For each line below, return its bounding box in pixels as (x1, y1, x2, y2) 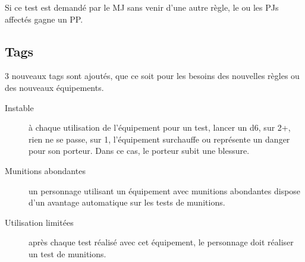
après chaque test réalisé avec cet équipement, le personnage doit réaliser (29, 236, 294, 248)
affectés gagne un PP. (5, 12, 83, 25)
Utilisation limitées (5, 216, 74, 228)
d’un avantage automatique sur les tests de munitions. (29, 196, 225, 209)
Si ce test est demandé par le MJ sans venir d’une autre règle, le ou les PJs (5, 1, 279, 13)
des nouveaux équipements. (5, 81, 104, 93)
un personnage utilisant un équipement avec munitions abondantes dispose (29, 184, 301, 197)
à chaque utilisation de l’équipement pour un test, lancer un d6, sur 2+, (29, 121, 291, 134)
